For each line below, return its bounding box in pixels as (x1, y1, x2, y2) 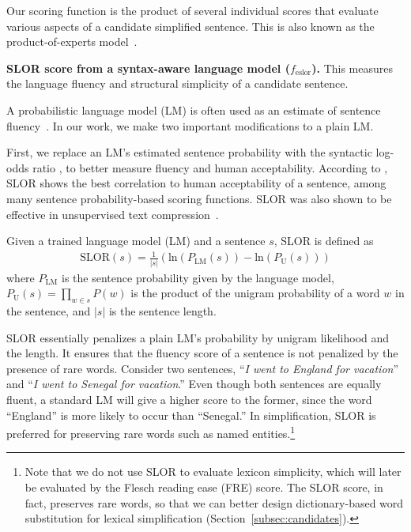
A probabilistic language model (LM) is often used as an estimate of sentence (6, 101, 381, 118)
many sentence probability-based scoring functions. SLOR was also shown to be (6, 190, 392, 206)
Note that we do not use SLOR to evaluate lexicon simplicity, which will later (25, 463, 402, 480)
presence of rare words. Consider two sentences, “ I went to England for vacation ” (6, 360, 399, 376)
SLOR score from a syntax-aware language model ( (6, 59, 290, 76)
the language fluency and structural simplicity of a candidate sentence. (6, 75, 349, 92)
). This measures (311, 59, 394, 76)
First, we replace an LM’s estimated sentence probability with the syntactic (6, 144, 372, 160)
